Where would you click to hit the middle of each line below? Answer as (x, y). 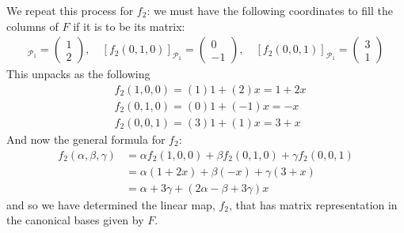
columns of (32, 26)
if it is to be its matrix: (129, 26)
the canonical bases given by (75, 220)
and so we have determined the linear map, (111, 204)
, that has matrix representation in (313, 204)
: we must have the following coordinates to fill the (270, 10)
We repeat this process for (70, 10)
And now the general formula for (86, 139)
